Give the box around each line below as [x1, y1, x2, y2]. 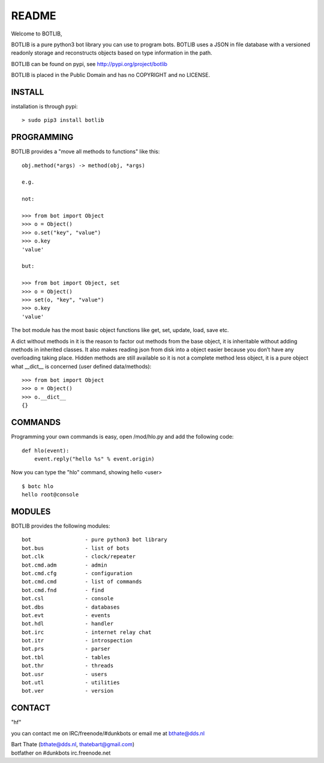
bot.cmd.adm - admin [22, 561, 107, 568]
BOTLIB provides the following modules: [11, 522, 110, 529]
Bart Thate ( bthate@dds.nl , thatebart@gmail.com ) [11, 741, 135, 748]
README [11, 9, 56, 22]
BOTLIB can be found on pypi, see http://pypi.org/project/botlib [11, 60, 168, 67]
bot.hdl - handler [22, 620, 114, 627]
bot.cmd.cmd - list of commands [22, 578, 142, 585]
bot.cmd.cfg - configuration [22, 570, 133, 576]
